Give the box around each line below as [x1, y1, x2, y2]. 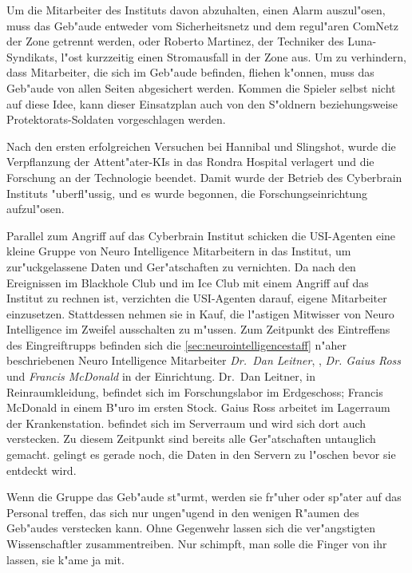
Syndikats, [6, 48, 57, 65]
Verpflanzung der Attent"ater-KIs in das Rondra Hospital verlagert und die [6, 153, 374, 170]
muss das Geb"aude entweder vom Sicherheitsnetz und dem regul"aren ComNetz [6, 17, 398, 34]
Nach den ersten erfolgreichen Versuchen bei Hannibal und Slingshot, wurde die [6, 137, 396, 154]
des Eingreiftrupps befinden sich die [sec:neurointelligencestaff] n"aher [6, 336, 347, 353]
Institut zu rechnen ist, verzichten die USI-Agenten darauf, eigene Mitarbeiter [6, 290, 387, 306]
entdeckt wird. [6, 461, 77, 478]
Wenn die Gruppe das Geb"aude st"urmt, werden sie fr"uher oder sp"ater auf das [6, 488, 402, 505]
